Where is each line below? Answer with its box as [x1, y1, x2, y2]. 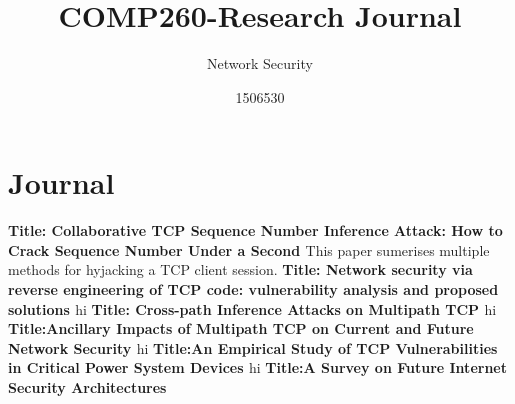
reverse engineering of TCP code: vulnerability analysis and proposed [8, 279, 499, 300]
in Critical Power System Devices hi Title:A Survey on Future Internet [8, 357, 507, 378]
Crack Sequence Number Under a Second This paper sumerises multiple [8, 239, 490, 260]
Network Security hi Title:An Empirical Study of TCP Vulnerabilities [8, 337, 498, 358]
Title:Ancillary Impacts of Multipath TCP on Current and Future [8, 318, 474, 339]
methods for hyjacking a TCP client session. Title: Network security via [8, 259, 473, 280]
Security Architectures [8, 377, 167, 397]
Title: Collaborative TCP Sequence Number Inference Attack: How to [8, 220, 503, 241]
